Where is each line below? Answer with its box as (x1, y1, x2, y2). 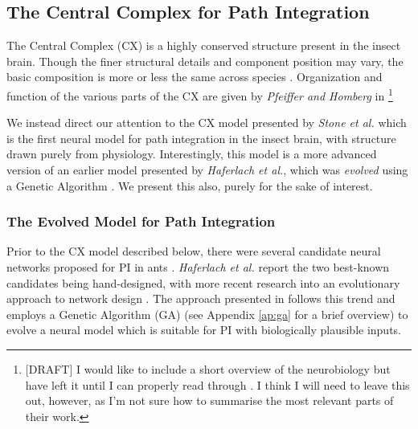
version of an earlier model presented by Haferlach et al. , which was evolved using (6, 161, 408, 178)
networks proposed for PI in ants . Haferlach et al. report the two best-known (6, 259, 390, 276)
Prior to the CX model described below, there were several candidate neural (6, 243, 381, 259)
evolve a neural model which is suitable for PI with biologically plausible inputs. (6, 321, 402, 338)
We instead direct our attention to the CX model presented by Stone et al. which (6, 114, 407, 131)
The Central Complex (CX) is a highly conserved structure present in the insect (6, 37, 401, 54)
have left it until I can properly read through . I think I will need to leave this (25, 376, 410, 393)
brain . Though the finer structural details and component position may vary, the (6, 52, 404, 69)
